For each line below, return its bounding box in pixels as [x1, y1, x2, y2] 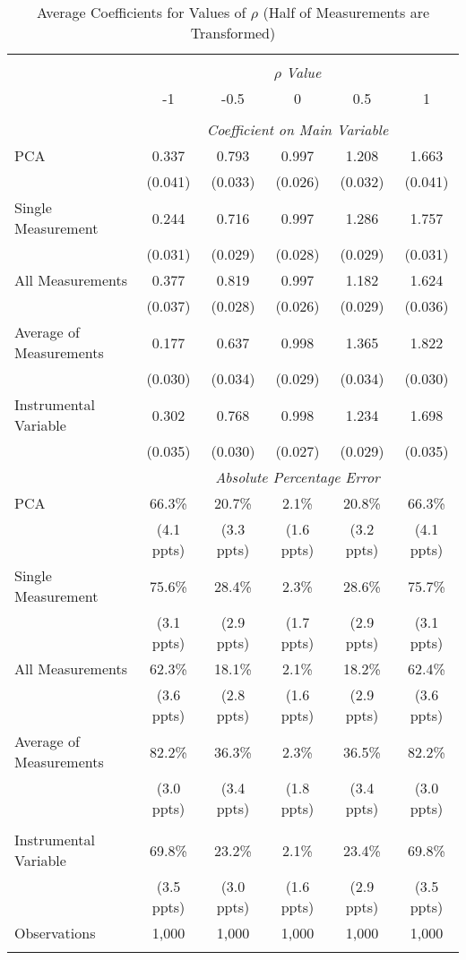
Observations [14, 922, 96, 943]
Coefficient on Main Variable [206, 119, 389, 140]
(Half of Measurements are [263, 2, 430, 22]
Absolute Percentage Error [215, 467, 380, 487]
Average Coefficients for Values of [36, 2, 246, 22]
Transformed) [190, 22, 276, 43]
